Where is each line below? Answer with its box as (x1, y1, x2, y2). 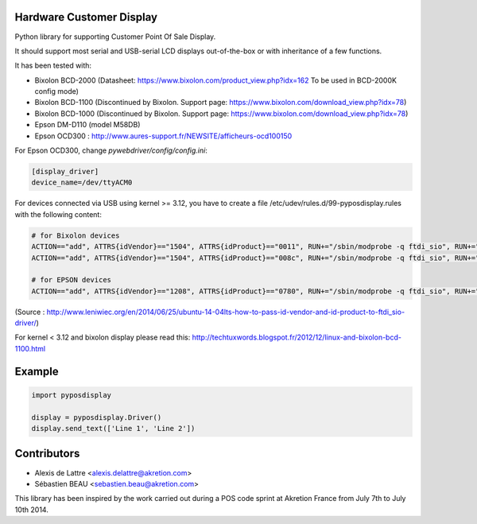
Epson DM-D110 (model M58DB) (34, 120, 141, 130)
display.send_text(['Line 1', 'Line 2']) (31, 424, 196, 433)
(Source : (14, 307, 45, 316)
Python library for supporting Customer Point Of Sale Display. (14, 32, 216, 41)
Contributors (14, 447, 80, 460)
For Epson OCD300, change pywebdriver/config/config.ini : (14, 146, 208, 155)
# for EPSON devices (31, 275, 111, 285)
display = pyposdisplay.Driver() (31, 413, 162, 421)
